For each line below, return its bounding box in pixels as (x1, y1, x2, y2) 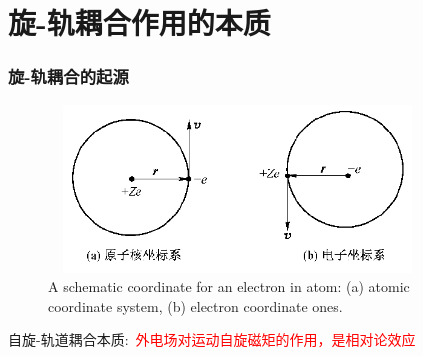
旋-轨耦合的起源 (8, 64, 129, 89)
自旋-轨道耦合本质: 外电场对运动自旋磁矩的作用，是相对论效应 (8, 329, 416, 350)
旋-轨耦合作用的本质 (8, 2, 271, 43)
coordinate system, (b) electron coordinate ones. (48, 295, 343, 316)
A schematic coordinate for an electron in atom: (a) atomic (48, 276, 410, 297)
